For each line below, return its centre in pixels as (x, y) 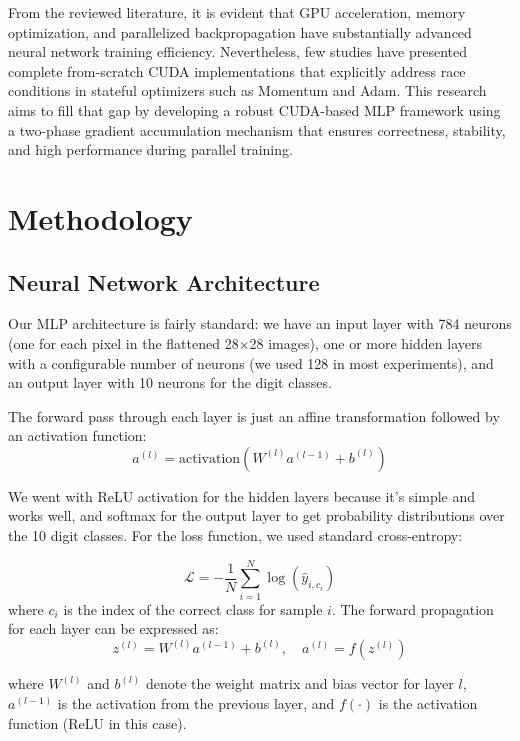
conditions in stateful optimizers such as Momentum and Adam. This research (247, 90)
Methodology (100, 217)
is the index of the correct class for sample (193, 608)
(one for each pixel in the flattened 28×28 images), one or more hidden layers (245, 342)
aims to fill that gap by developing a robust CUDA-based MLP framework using (254, 109)
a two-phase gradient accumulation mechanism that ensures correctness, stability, (257, 129)
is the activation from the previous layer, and (196, 703)
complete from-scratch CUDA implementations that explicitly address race (237, 70)
